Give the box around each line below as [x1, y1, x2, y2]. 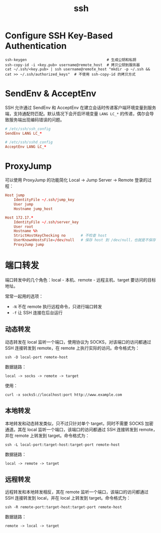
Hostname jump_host [14, 206, 53, 211]
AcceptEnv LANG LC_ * [5, 144, 47, 149]
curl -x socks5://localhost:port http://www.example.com [5, 392, 122, 397]
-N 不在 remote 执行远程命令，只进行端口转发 [12, 303, 102, 309]
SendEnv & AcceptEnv [5, 88, 97, 99]
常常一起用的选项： [5, 293, 44, 299]
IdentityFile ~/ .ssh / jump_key [14, 197, 75, 203]
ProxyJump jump [14, 242, 44, 247]
